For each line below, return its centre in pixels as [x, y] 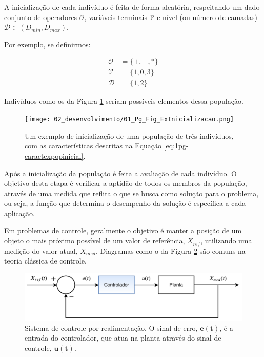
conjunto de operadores [41, 17]
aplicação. [19, 213]
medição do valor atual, [41, 250]
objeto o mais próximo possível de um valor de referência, [95, 241]
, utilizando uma [226, 241]
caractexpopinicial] [54, 155]
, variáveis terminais [116, 17]
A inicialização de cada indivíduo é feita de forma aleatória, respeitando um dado [132, 7]
